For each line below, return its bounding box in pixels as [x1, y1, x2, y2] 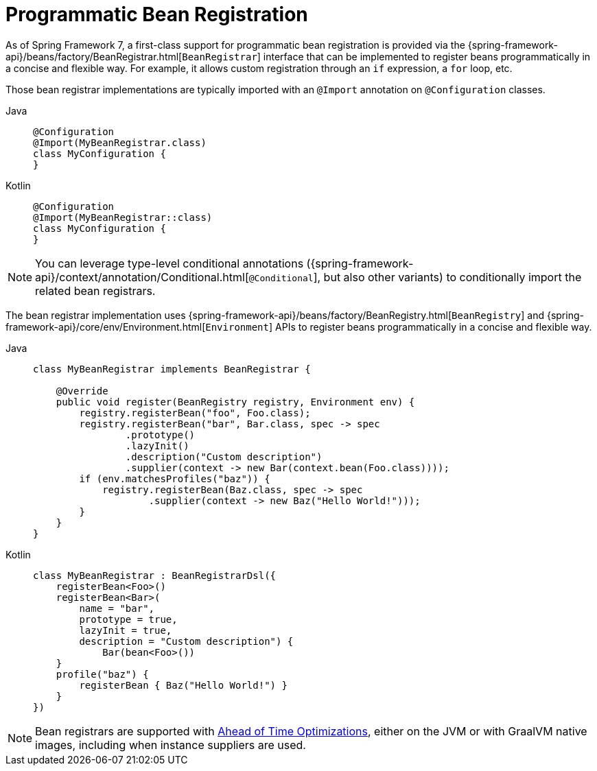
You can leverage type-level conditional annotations [35, 256, 304, 270]
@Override [56, 385, 108, 396]
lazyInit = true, [79, 624, 172, 636]
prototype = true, [79, 613, 178, 625]
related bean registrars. [35, 283, 156, 298]
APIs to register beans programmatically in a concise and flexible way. [275, 320, 592, 333]
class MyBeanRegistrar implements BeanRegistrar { [33, 363, 311, 375]
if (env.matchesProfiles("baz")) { [79, 473, 270, 484]
